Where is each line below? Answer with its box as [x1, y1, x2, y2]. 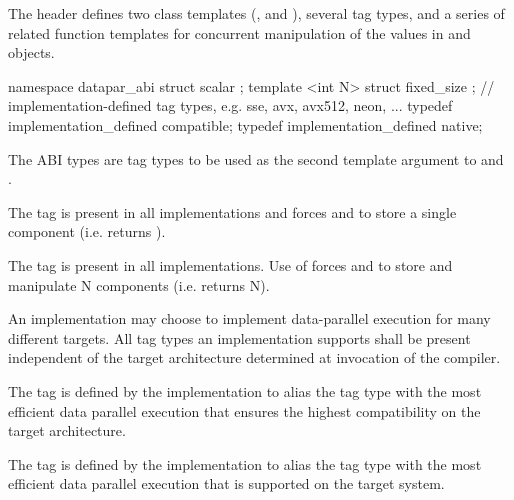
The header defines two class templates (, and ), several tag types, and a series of [8, 3, 505, 23]
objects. [8, 42, 55, 63]
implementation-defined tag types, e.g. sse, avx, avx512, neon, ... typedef [8, 95, 453, 116]
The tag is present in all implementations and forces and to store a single [8, 201, 457, 222]
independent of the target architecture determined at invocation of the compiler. [8, 347, 501, 368]
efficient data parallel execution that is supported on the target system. [8, 473, 445, 494]
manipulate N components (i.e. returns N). [8, 274, 270, 295]
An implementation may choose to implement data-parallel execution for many [8, 308, 491, 329]
